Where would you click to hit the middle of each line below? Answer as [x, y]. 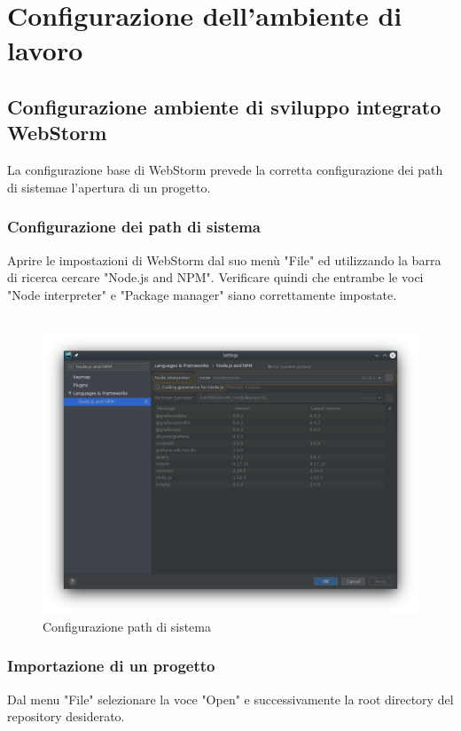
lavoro [45, 50]
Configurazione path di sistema [127, 626]
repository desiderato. [66, 716]
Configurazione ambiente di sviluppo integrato [224, 106]
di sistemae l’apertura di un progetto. [109, 187]
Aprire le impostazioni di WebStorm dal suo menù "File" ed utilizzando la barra [224, 259]
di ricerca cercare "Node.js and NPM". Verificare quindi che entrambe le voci [215, 277]
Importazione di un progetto [111, 666]
